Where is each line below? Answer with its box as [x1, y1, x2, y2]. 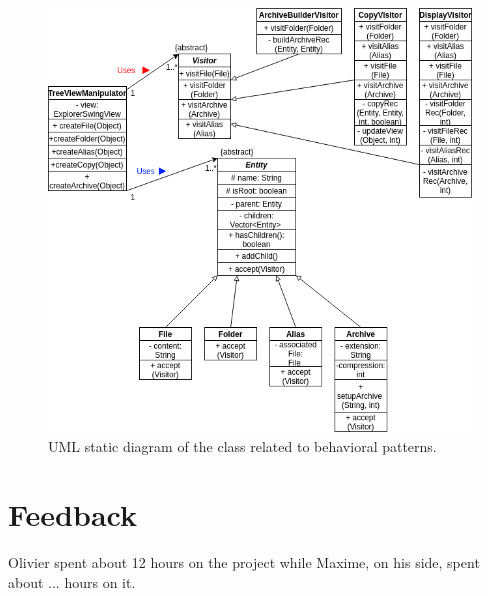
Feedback [8, 494, 137, 535]
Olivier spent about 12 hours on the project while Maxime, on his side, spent [8, 552, 480, 573]
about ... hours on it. [8, 571, 136, 592]
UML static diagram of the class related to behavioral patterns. [48, 435, 437, 456]
